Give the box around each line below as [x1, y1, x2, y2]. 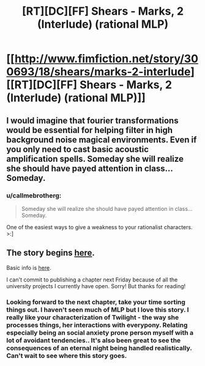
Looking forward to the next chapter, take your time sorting [6, 297, 185, 306]
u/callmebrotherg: [6, 191, 62, 200]
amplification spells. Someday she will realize [6, 153, 184, 164]
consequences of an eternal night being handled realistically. [6, 343, 192, 352]
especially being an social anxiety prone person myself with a [6, 328, 194, 337]
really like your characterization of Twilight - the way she [6, 313, 179, 321]
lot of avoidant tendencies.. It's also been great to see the [6, 336, 181, 345]
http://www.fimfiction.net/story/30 [14, 52, 199, 66]
